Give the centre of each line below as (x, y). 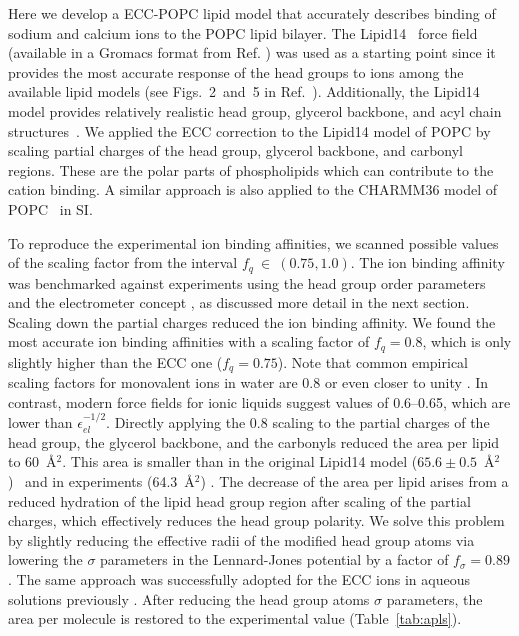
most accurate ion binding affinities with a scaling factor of (189, 341)
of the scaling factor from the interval (123, 262)
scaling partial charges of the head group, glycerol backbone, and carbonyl (235, 150)
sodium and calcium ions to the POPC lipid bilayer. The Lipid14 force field (243, 32)
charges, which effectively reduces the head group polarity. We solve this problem (256, 520)
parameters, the (434, 598)
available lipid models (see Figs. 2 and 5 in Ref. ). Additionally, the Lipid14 (244, 91)
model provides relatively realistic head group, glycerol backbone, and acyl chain (255, 110)
